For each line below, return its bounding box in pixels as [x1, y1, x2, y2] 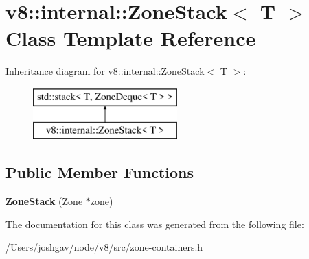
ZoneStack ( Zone [5, 194, 83, 208]
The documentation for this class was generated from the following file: [5, 217, 304, 231]
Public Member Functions [5, 162, 194, 183]
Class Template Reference [5, 24, 256, 52]
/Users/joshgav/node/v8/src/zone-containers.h [5, 240, 203, 254]
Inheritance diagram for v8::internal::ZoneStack [5, 64, 205, 78]
